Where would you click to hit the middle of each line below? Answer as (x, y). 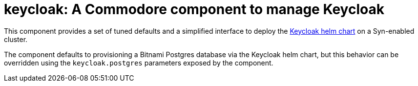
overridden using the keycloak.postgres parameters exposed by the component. (139, 63)
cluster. (16, 39)
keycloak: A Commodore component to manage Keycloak (194, 9)
